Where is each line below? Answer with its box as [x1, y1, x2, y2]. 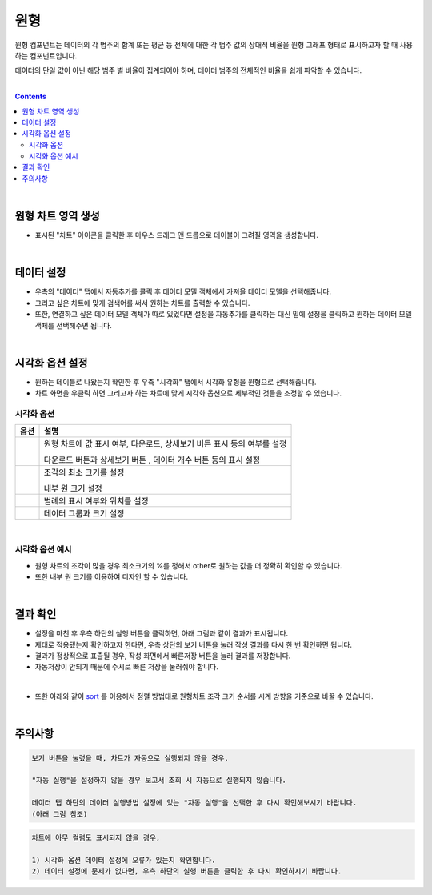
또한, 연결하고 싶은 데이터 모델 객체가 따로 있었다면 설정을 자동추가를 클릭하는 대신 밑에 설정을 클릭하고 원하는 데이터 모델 [34, 309, 412, 319]
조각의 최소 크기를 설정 [43, 467, 125, 478]
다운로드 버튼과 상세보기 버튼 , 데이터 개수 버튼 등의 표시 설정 [43, 455, 260, 466]
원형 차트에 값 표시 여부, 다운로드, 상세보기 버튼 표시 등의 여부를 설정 [43, 439, 287, 450]
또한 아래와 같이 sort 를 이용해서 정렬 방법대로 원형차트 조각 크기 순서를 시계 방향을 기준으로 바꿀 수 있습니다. [34, 692, 374, 701]
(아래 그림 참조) [31, 809, 88, 818]
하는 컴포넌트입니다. [14, 50, 78, 60]
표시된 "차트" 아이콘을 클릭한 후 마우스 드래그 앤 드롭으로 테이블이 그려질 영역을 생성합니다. [34, 231, 319, 240]
